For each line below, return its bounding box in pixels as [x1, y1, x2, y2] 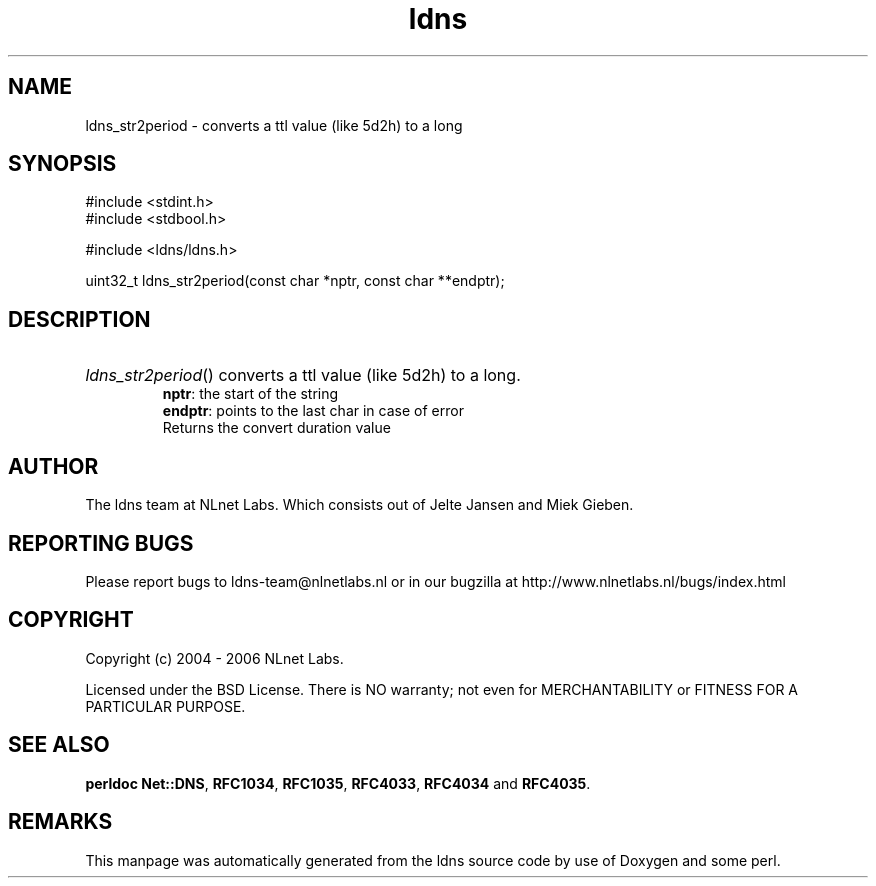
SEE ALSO [8, 732, 110, 758]
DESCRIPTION [8, 306, 151, 332]
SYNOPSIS [8, 151, 117, 177]
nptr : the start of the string [162, 385, 339, 403]
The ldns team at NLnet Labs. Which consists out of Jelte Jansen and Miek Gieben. [85, 496, 634, 514]
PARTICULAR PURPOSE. [85, 697, 246, 715]
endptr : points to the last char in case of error [162, 402, 464, 420]
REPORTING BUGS [8, 530, 194, 556]
